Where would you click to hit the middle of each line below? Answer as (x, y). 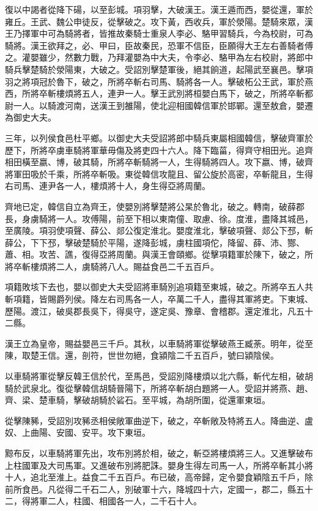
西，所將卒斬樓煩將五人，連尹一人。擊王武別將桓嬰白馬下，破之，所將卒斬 (155, 93)
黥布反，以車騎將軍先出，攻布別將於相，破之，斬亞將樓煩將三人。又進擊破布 (159, 453)
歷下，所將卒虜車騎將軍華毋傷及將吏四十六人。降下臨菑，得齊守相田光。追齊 (159, 150)
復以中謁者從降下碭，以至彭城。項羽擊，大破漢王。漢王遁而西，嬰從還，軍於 (159, 9)
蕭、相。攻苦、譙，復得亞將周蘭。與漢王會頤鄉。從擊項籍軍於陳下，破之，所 (159, 254)
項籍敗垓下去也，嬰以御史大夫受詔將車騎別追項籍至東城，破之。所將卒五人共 (159, 287)
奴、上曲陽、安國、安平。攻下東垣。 (78, 432)
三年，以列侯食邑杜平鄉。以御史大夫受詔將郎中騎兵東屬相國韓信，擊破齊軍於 (159, 137)
